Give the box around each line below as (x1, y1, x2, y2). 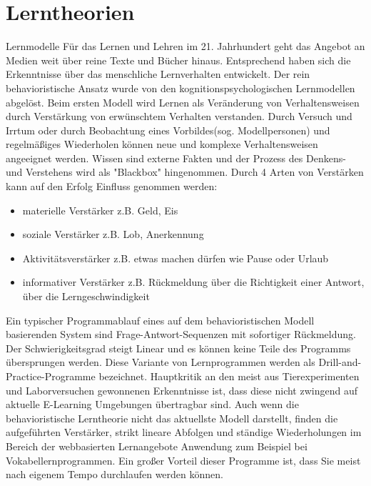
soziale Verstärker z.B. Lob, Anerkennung (22, 227, 204, 242)
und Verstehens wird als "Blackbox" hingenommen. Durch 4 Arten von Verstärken (6, 164, 364, 179)
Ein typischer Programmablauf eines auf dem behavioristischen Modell (6, 312, 315, 327)
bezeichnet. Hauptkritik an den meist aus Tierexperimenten (98, 369, 360, 383)
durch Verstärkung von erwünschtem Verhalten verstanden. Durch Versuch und (6, 109, 352, 124)
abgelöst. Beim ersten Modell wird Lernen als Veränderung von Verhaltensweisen (6, 94, 360, 109)
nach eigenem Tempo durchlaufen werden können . (6, 467, 223, 482)
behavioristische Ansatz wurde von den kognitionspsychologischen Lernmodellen (6, 80, 355, 95)
